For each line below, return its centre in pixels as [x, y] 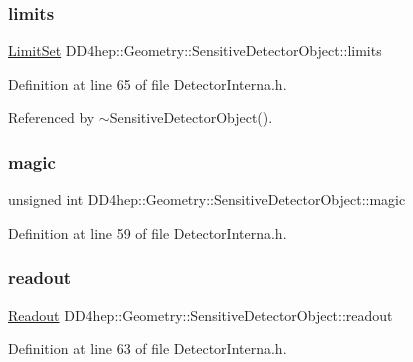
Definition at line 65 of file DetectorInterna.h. [147, 83]
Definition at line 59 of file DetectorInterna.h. [147, 232]
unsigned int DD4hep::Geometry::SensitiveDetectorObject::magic [207, 199]
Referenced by [51, 117]
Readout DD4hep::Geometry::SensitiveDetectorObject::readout [200, 314]
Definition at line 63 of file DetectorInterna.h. [147, 348]
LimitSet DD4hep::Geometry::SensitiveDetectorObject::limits [195, 50]
